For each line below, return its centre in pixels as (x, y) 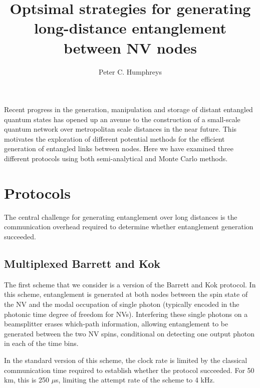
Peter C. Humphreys (130, 71)
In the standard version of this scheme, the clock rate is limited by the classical (126, 360)
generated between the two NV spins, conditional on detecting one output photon (129, 333)
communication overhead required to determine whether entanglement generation (129, 227)
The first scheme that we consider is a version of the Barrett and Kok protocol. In (130, 284)
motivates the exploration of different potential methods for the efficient (114, 138)
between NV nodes (130, 47)
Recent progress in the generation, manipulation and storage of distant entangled (128, 109)
